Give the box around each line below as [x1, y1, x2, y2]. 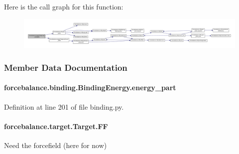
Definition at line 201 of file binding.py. [4, 101, 124, 112]
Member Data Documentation [4, 61, 127, 73]
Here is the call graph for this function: [4, 1, 123, 11]
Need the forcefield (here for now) [4, 140, 107, 151]
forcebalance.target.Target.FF [4, 121, 108, 131]
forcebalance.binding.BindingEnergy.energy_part [4, 82, 176, 93]
